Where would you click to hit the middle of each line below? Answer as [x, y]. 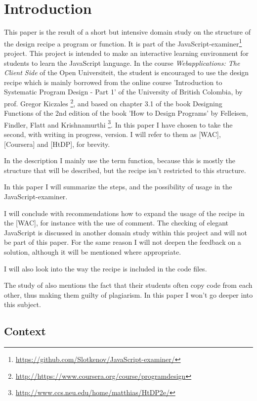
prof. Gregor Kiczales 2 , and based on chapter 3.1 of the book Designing [113, 102]
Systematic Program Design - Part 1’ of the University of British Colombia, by [123, 92]
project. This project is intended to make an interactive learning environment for [127, 53]
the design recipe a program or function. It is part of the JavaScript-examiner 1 [123, 43]
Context [25, 331]
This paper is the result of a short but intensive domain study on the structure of [127, 32]
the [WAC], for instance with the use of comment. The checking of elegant [116, 223]
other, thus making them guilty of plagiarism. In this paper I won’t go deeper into [128, 294]
